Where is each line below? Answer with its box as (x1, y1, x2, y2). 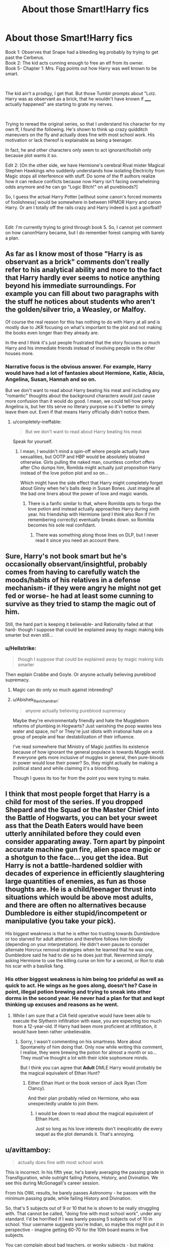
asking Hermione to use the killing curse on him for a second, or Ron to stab (5, 957, 164, 963)
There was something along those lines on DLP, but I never (35, 532, 159, 538)
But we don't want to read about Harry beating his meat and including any (5, 388, 160, 394)
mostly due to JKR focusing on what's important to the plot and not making (5, 324, 162, 330)
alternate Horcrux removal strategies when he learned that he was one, (5, 946, 154, 953)
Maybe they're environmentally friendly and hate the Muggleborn (12, 717, 149, 723)
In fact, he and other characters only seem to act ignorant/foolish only (5, 146, 152, 153)
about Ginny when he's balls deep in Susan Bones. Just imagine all (20, 485, 160, 491)
